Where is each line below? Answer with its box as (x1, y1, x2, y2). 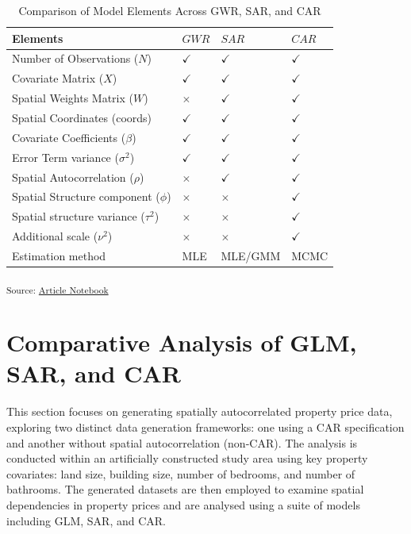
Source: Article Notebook (6, 282, 109, 296)
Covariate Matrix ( (12, 70, 104, 86)
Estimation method (12, 247, 106, 263)
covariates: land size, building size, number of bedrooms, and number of (6, 465, 355, 482)
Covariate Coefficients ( (12, 129, 126, 145)
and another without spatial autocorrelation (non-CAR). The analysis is (6, 434, 358, 451)
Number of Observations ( (12, 50, 139, 67)
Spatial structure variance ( (12, 208, 145, 225)
